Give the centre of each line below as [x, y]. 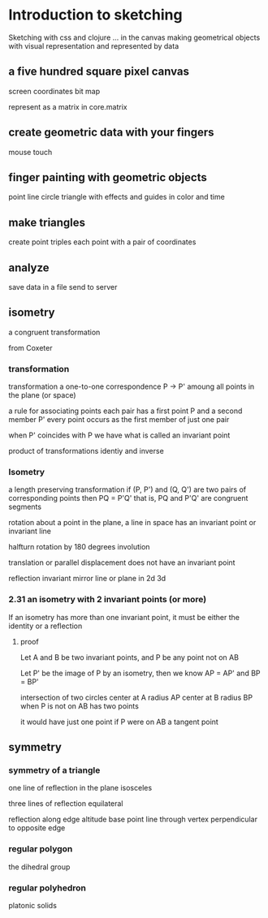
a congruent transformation [54, 332]
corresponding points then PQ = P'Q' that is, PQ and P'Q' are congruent [128, 498]
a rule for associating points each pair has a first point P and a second [125, 411]
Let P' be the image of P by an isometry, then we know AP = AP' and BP [140, 673]
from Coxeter [30, 347]
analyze [29, 267]
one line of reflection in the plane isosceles [80, 788]
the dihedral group [39, 867]
